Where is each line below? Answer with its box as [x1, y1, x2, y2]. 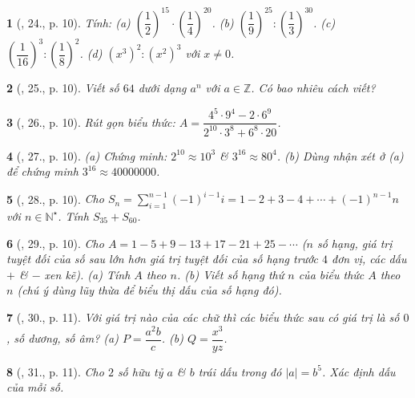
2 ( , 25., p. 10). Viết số [6, 79, 119, 95]
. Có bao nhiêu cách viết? [251, 79, 376, 95]
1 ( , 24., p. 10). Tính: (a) [6, 14, 131, 30]
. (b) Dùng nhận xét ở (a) [276, 147, 404, 164]
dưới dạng [138, 79, 187, 95]
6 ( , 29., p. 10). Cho [6, 234, 104, 251]
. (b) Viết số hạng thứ [176, 266, 284, 282]
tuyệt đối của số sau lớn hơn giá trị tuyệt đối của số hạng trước [6, 250, 318, 267]
